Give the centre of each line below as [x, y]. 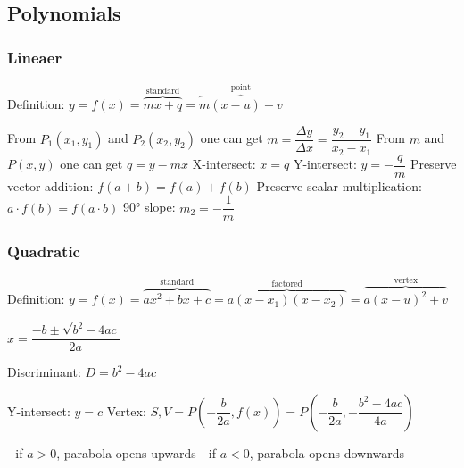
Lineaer [35, 57]
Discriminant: [44, 372]
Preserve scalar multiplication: [339, 185]
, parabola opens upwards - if [136, 452]
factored [287, 284]
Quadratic [44, 251]
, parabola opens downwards [327, 452]
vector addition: [50, 185]
